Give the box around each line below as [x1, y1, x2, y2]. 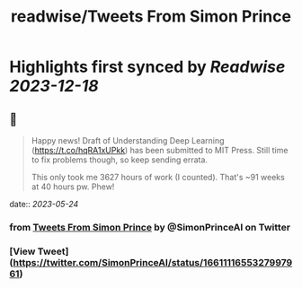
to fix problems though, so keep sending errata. [31, 154, 209, 165]
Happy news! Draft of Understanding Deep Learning [31, 135, 225, 145]
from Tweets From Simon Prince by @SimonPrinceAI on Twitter [9, 221, 290, 233]
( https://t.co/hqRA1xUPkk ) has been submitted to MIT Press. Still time [31, 145, 289, 155]
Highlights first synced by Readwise [9, 57, 286, 77]
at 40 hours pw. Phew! [31, 181, 115, 192]
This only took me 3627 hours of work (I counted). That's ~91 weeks [31, 172, 285, 182]
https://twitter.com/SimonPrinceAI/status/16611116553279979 [13, 256, 293, 268]
